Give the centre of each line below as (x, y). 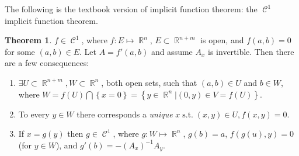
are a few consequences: (47, 63)
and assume (172, 51)
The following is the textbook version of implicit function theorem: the (131, 9)
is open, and (222, 40)
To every (34, 114)
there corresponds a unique (125, 114)
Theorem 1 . (28, 40)
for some (20, 51)
